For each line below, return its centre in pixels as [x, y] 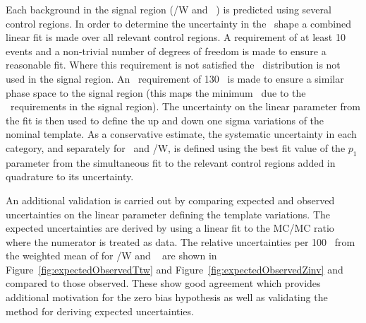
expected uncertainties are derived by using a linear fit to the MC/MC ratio [170, 228]
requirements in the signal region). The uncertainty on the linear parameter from [185, 106]
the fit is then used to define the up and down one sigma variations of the [165, 120]
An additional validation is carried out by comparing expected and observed [170, 200]
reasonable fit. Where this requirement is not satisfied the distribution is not [173, 65]
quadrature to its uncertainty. [70, 176]
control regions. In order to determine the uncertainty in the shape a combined [178, 23]
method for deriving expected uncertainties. [100, 311]
